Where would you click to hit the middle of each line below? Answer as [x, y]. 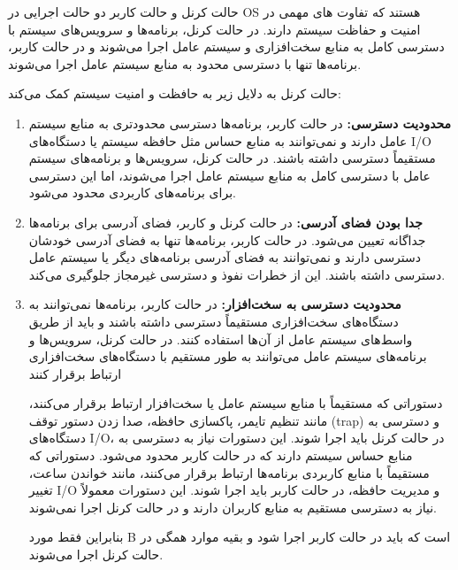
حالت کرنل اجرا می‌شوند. [96, 555]
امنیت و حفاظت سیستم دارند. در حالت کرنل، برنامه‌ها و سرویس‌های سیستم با [214, 29]
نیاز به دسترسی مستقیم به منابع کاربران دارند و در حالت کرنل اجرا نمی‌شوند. [233, 507]
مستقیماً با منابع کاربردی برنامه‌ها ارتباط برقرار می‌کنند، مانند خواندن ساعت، [229, 472]
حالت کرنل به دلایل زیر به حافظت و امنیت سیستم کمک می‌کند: [175, 93]
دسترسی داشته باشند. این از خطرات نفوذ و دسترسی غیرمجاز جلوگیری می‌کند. [237, 274]
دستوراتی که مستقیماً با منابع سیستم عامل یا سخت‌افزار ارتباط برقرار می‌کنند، [236, 403]
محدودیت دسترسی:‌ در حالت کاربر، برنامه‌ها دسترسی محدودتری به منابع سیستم [240, 123]
